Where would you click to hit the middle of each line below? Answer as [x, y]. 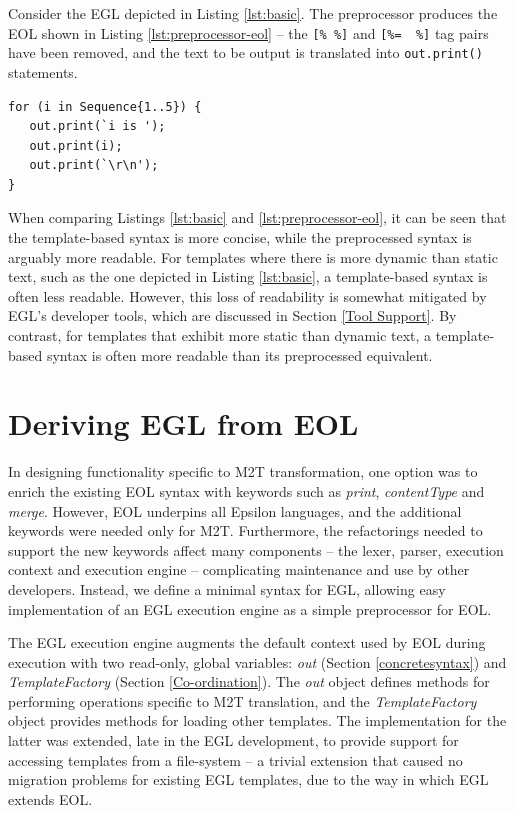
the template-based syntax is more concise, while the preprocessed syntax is [240, 237]
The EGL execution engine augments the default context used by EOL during [247, 642]
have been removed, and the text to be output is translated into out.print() [245, 52]
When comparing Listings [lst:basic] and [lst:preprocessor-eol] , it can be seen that [257, 217]
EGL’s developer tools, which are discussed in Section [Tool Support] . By [232, 315]
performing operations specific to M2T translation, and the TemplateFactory [242, 700]
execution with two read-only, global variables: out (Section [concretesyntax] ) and [257, 661]
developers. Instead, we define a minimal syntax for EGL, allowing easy [227, 588]
